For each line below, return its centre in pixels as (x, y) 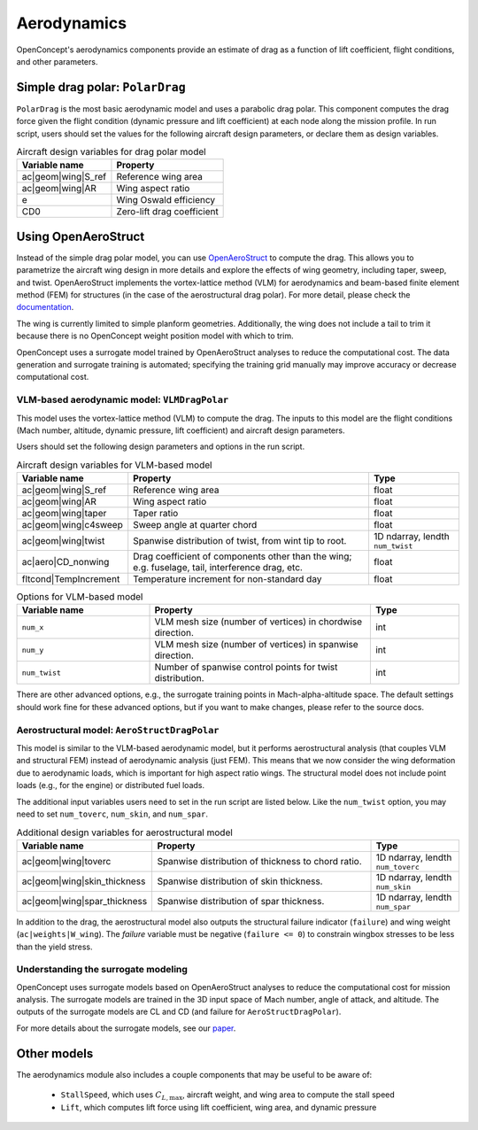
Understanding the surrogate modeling (102, 970)
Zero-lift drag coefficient (167, 212)
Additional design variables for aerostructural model (125, 832)
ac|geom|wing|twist (63, 540)
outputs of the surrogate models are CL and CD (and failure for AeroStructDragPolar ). (179, 1012)
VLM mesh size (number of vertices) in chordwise (258, 622)
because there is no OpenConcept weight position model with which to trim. (155, 336)
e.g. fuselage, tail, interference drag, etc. (218, 568)
